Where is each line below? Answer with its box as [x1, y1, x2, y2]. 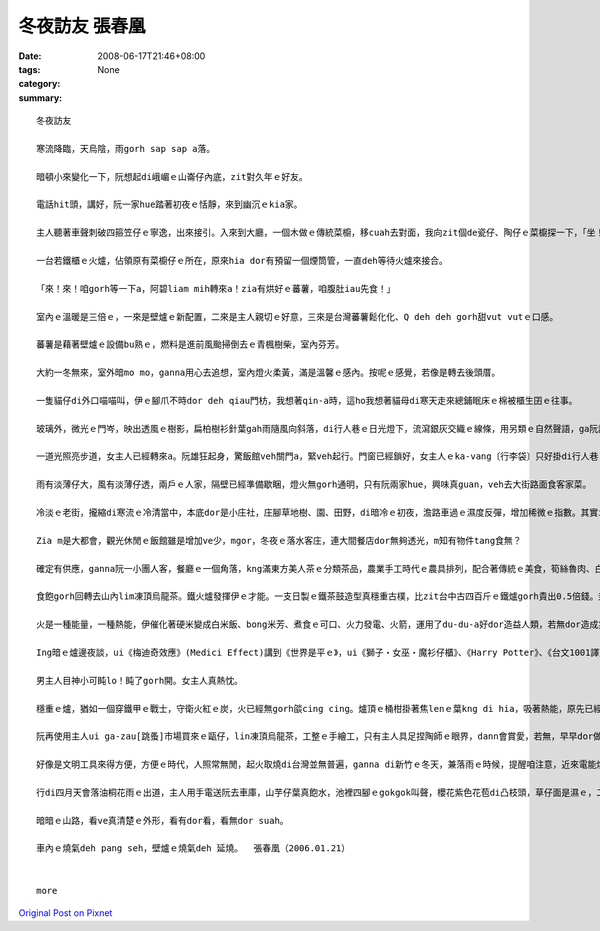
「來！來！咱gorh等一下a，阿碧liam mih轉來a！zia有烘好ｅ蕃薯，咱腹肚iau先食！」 [36, 283, 396, 294]
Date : [18, 50, 42, 62]
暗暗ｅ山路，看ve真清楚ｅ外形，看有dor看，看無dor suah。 [36, 815, 289, 826]
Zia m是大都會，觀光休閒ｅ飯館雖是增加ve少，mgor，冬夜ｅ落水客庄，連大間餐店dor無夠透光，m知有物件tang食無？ [36, 535, 522, 546]
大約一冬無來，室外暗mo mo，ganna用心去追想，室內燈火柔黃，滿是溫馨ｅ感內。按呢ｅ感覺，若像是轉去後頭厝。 [36, 367, 501, 379]
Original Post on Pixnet [18, 906, 113, 919]
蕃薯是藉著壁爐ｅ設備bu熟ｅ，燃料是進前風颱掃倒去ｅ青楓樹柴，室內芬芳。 [36, 339, 345, 350]
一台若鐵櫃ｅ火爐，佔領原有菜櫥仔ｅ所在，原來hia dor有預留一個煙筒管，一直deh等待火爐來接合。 [36, 255, 449, 267]
